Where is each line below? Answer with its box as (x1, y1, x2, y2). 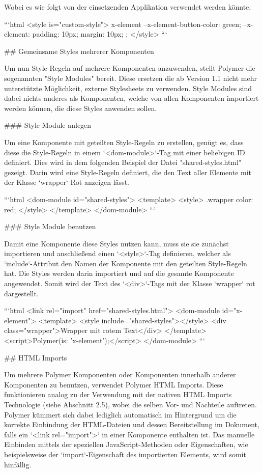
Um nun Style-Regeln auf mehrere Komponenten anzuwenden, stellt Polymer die (4, 63, 255, 73)
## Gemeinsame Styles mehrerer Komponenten (4, 45, 154, 56)
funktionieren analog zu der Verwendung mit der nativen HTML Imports (4, 389, 232, 400)
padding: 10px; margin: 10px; (32, 29, 124, 39)
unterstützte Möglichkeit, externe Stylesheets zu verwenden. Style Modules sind (4, 82, 252, 93)
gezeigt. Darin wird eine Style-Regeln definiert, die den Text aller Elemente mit (4, 166, 252, 177)
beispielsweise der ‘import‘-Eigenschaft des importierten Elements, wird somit (4, 449, 246, 459)
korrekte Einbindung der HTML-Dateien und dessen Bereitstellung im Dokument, (4, 419, 259, 430)
